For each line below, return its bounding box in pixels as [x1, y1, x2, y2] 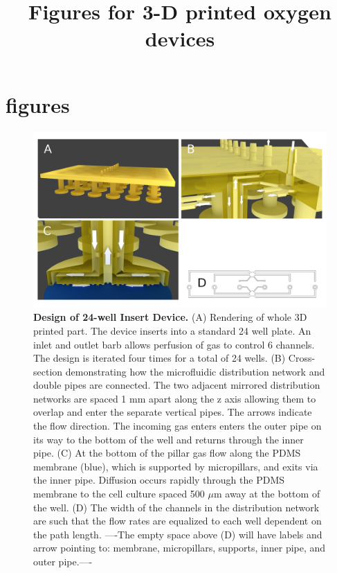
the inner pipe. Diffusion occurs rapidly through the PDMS [33, 473, 285, 487]
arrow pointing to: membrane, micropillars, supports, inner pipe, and [33, 540, 326, 555]
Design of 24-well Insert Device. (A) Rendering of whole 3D [33, 310, 307, 324]
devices [145, 24, 215, 53]
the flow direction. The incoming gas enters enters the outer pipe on [33, 418, 322, 433]
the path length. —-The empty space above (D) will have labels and [33, 527, 322, 541]
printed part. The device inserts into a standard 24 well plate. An [33, 323, 311, 337]
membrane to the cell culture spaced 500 [33, 486, 205, 501]
